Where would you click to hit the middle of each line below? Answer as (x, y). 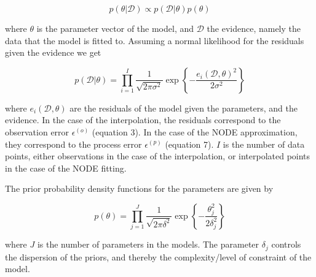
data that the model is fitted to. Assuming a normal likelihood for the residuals (155, 40)
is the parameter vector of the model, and (115, 28)
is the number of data (264, 144)
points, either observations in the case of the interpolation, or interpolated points (158, 156)
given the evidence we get (53, 52)
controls (286, 244)
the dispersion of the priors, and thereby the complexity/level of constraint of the (158, 256)
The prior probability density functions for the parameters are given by (139, 188)
